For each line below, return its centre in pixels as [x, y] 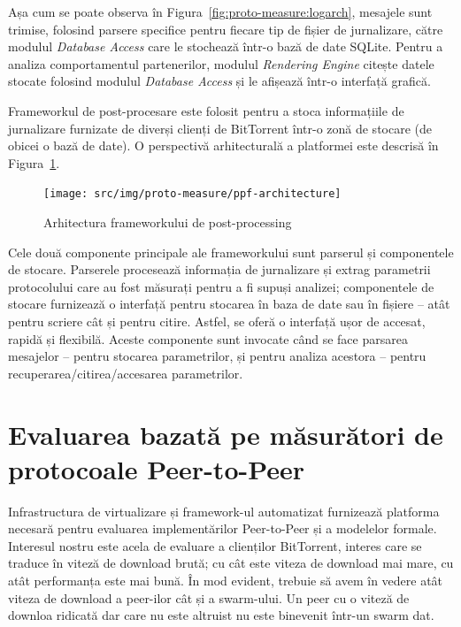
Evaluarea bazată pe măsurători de [226, 434]
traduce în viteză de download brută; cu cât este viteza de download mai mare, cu [231, 563]
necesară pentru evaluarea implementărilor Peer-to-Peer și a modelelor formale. [223, 528]
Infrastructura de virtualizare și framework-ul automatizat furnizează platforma [224, 511]
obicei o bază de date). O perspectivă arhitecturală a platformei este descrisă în [223, 145]
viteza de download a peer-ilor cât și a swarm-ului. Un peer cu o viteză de [209, 597]
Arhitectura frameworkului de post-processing [168, 222]
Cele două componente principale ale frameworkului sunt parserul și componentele [231, 252]
